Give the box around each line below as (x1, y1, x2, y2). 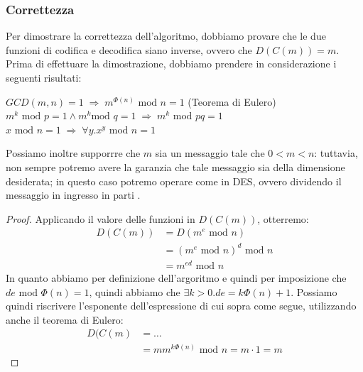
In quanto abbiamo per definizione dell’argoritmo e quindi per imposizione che (6, 270, 347, 285)
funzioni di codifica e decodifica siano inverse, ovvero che (6, 42, 252, 57)
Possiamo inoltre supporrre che (6, 146, 141, 160)
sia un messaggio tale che (155, 146, 265, 160)
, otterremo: (257, 211, 309, 226)
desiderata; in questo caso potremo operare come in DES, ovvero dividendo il (6, 173, 342, 188)
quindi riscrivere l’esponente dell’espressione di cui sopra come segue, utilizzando (6, 298, 357, 313)
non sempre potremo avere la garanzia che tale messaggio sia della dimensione (6, 159, 345, 174)
